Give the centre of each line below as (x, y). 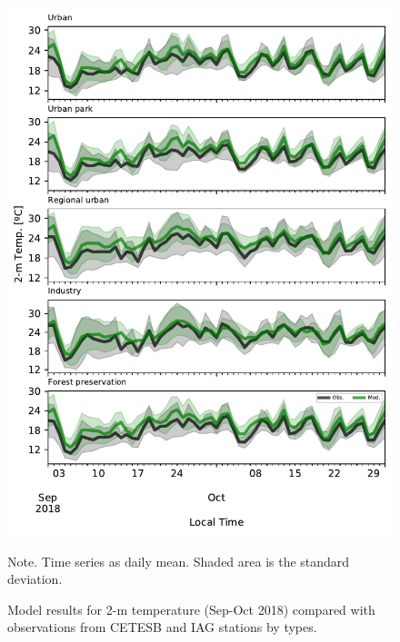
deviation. (35, 579)
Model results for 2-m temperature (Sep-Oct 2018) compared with (191, 609)
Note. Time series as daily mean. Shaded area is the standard (179, 561)
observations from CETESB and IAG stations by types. (162, 627)
